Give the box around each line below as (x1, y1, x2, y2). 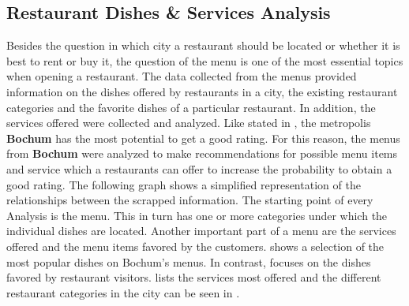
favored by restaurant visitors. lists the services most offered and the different (6, 269, 381, 285)
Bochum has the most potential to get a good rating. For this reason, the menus (6, 129, 400, 146)
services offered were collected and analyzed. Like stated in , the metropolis (6, 114, 371, 131)
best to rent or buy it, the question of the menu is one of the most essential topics (6, 52, 403, 69)
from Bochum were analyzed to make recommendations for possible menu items (6, 145, 398, 162)
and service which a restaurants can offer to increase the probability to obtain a (6, 160, 392, 177)
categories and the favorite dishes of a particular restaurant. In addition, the (6, 99, 376, 115)
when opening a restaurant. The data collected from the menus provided (6, 68, 357, 84)
